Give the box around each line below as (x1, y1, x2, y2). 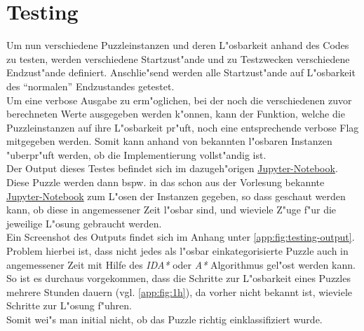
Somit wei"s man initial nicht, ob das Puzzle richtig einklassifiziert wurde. (6, 312, 323, 326)
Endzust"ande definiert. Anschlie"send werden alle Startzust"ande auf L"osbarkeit (6, 65, 356, 80)
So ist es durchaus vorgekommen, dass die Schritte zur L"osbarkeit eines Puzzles (6, 271, 351, 286)
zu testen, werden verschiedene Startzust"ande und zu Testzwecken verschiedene (6, 51, 350, 66)
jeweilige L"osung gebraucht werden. (6, 216, 162, 230)
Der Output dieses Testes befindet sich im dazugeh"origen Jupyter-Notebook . (6, 161, 338, 176)
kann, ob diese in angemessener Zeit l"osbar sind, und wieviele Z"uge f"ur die (6, 202, 337, 217)
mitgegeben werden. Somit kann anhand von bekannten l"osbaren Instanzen (6, 134, 332, 148)
